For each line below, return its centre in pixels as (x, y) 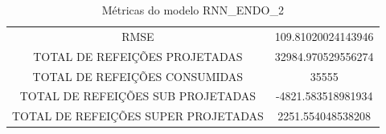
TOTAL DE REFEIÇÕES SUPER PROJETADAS (138, 116)
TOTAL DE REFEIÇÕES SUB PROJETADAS (138, 96)
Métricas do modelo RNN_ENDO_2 (193, 10)
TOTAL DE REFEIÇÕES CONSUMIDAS (138, 76)
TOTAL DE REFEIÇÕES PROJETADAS (138, 56)
